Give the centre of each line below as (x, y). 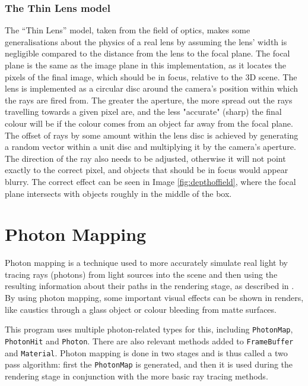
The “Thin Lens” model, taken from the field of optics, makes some (128, 30)
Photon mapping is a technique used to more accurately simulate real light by (146, 263)
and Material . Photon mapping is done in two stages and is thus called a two (146, 352)
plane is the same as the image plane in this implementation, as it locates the (146, 65)
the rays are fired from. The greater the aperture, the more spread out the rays (149, 100)
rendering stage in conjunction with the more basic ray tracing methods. (136, 376)
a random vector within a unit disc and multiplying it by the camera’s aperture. (150, 147)
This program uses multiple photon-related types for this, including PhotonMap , (149, 329)
